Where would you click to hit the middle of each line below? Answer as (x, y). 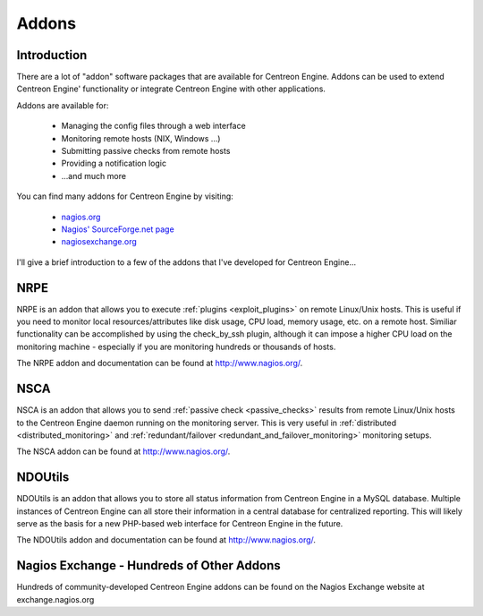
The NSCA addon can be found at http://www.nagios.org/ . (123, 451)
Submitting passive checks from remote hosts (146, 151)
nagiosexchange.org (99, 242)
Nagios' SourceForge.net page (118, 229)
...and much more (94, 175)
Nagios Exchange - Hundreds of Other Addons (148, 565)
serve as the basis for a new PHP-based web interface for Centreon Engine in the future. (180, 523)
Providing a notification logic (114, 163)
